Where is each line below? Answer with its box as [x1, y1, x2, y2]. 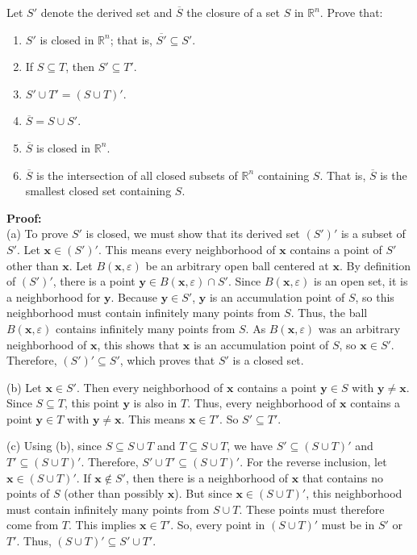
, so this [355, 288, 394, 305]
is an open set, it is [314, 273, 408, 290]
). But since [174, 485, 232, 502]
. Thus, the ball [290, 304, 368, 321]
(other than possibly [64, 485, 165, 502]
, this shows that [97, 336, 180, 353]
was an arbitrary [318, 319, 401, 336]
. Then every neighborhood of [76, 378, 223, 395]
